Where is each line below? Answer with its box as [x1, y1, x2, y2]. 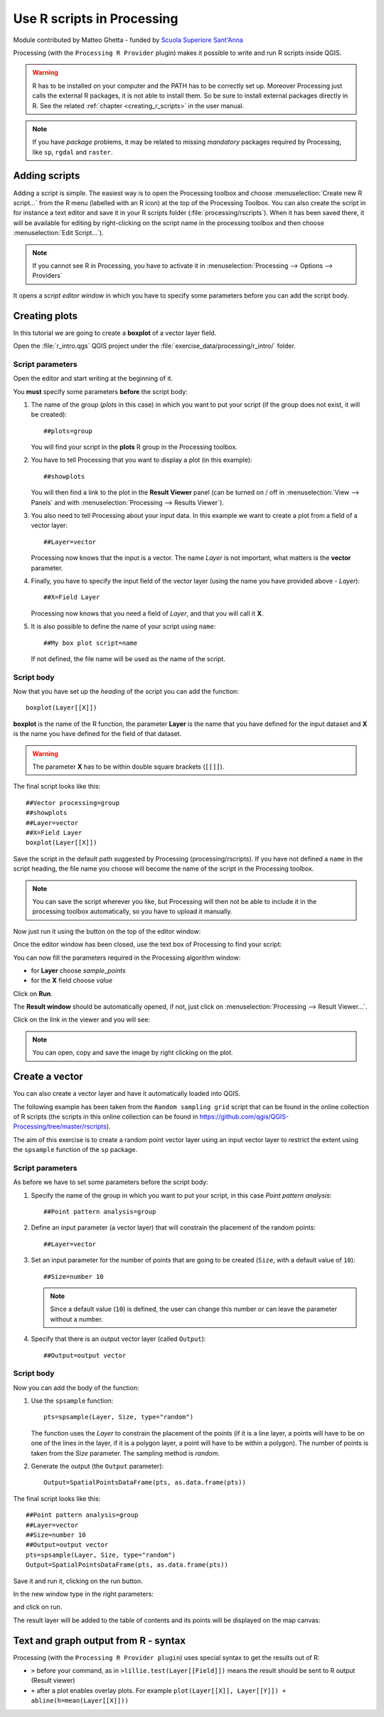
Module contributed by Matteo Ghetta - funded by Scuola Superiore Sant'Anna [13, 36, 243, 44]
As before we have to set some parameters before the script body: [13, 1178, 209, 1186]
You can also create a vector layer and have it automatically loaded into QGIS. [13, 1089, 241, 1098]
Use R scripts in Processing [13, 11, 178, 26]
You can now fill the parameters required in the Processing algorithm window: [13, 953, 241, 962]
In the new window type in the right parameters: [13, 1589, 154, 1598]
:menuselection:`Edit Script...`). [13, 229, 104, 237]
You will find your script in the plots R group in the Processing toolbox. [31, 442, 238, 452]
